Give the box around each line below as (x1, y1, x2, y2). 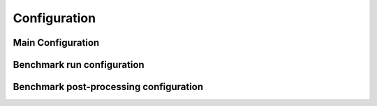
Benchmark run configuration (13, 59, 145, 71)
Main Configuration (13, 37, 100, 48)
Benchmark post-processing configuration (13, 81, 204, 93)
